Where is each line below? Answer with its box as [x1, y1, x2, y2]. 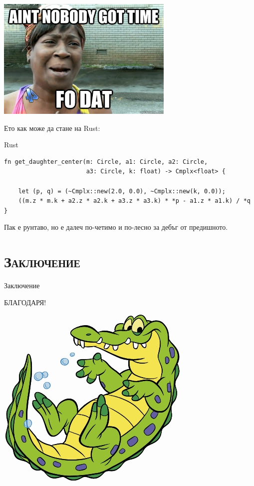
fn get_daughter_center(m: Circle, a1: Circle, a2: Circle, [4, 158, 208, 165]
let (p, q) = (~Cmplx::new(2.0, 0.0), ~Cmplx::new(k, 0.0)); [18, 187, 226, 195]
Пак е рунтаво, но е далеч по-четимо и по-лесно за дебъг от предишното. [4, 222, 228, 232]
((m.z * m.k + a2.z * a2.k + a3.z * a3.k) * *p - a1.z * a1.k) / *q [18, 197, 251, 205]
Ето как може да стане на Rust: [4, 122, 100, 133]
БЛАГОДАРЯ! [4, 297, 46, 307]
